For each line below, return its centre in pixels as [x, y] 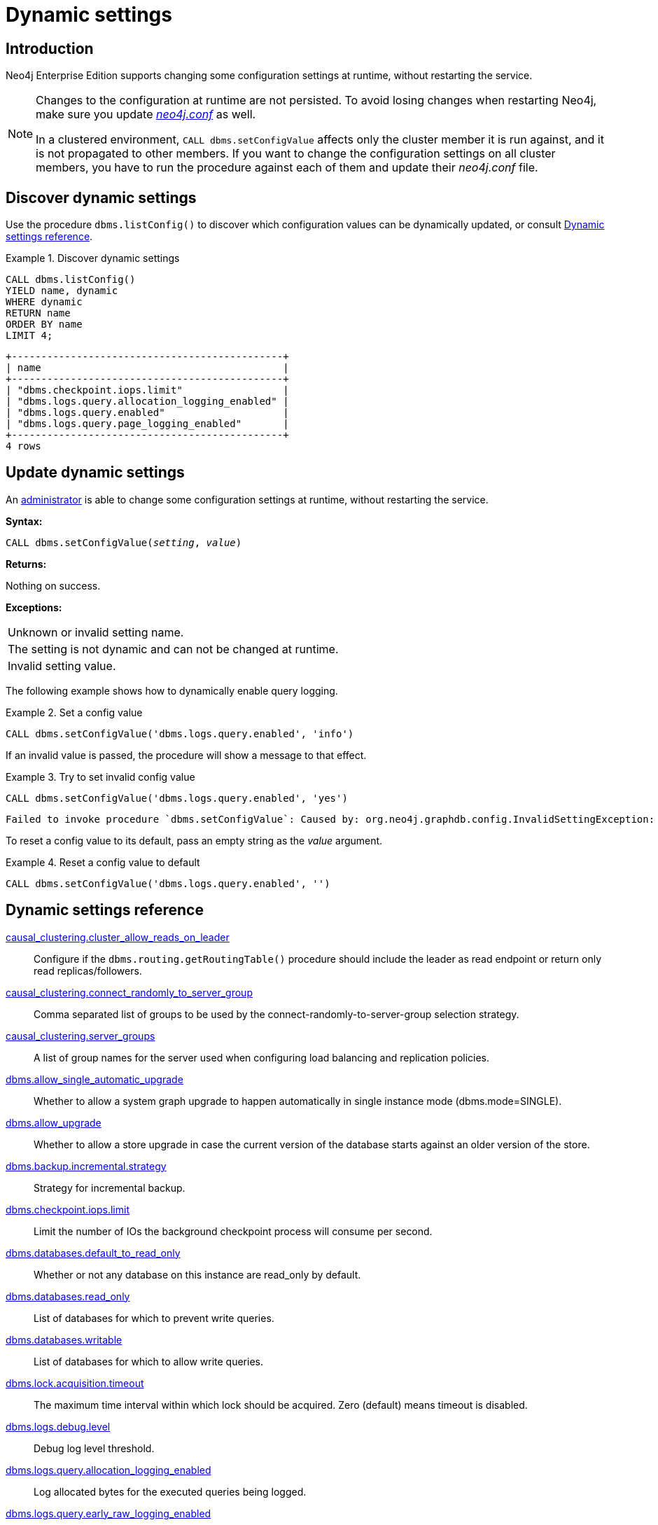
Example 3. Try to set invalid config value [100, 777]
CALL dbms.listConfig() [71, 280]
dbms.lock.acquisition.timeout [75, 1383]
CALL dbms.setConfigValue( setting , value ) [124, 542]
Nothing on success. [53, 585]
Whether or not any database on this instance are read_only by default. [197, 1274]
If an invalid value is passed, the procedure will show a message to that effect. [186, 755]
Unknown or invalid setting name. [96, 632]
